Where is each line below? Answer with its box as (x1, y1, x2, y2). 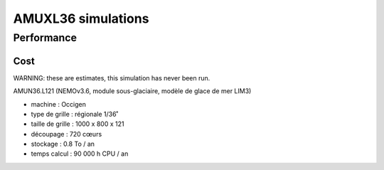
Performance (13, 31, 78, 44)
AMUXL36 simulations (13, 11, 149, 26)
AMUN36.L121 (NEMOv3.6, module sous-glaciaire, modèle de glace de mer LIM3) (13, 87, 252, 95)
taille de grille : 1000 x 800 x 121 (31, 119, 124, 128)
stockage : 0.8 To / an (31, 139, 95, 149)
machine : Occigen (31, 100, 87, 108)
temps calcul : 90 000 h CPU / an (31, 149, 129, 158)
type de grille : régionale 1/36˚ (31, 110, 119, 118)
